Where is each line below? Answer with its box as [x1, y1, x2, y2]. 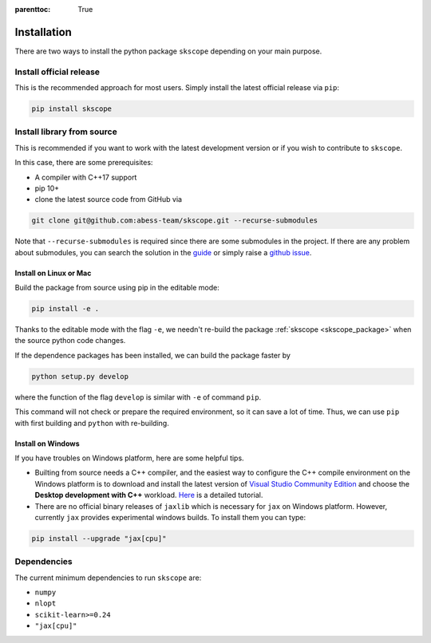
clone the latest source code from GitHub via [34, 195, 183, 204]
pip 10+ [34, 183, 60, 193]
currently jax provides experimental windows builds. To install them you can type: [34, 512, 306, 522]
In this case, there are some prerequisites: [14, 158, 153, 168]
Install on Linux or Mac [14, 268, 92, 278]
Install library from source [14, 126, 117, 137]
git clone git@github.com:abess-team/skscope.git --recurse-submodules [31, 216, 318, 225]
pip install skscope [31, 105, 112, 113]
